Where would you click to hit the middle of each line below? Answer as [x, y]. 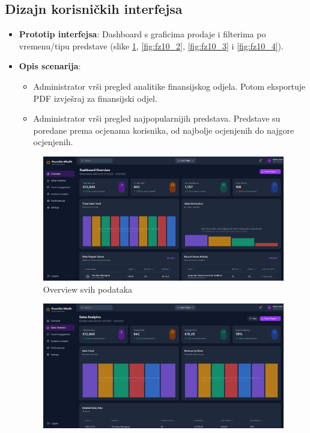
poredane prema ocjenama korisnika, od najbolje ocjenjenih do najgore [164, 130]
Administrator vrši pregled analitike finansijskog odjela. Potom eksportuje [169, 86]
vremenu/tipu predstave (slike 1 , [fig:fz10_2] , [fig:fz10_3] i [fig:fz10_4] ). [151, 45]
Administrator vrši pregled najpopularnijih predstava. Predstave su [157, 118]
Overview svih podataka [88, 289]
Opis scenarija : [50, 66]
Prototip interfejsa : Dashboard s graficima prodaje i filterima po [142, 34]
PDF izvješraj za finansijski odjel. [95, 98]
